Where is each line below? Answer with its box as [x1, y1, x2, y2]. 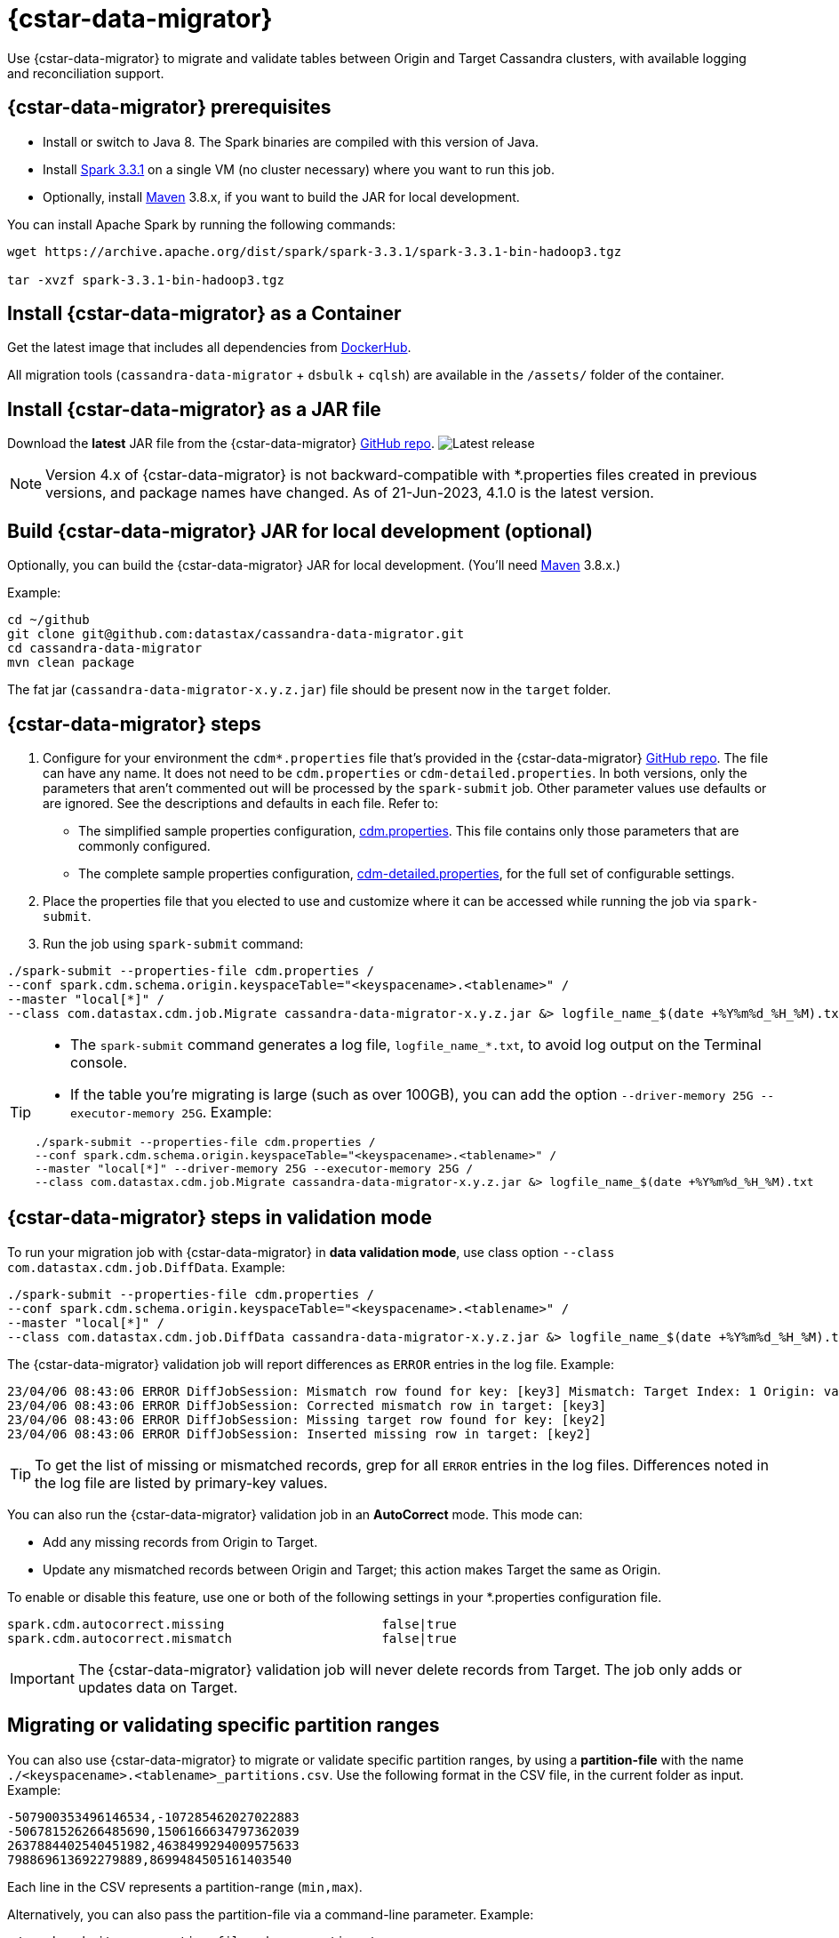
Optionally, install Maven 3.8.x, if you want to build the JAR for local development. [43, 188, 520, 204]
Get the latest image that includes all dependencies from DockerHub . [7, 340, 412, 356]
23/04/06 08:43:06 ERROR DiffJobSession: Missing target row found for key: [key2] [7, 1412, 607, 1427]
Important [10, 1669, 75, 1687]
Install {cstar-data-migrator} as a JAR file [7, 397, 381, 420]
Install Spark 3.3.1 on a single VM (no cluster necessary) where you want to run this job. [43, 161, 555, 177]
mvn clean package [7, 655, 135, 670]
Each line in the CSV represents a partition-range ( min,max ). [7, 1878, 363, 1894]
